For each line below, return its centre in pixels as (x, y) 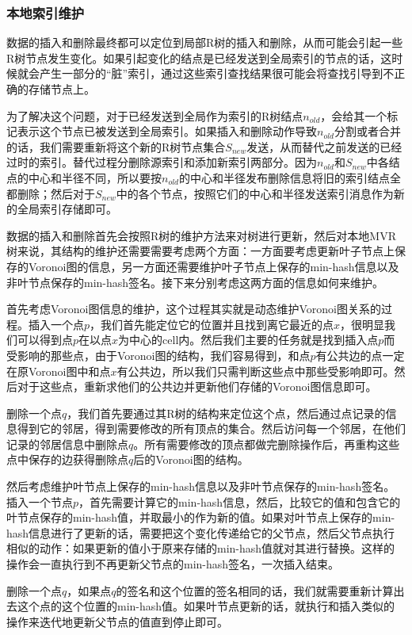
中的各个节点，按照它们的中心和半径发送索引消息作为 (255, 193)
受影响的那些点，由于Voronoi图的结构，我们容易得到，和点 (158, 355)
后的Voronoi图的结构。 (191, 459)
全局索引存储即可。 (67, 209)
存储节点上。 (61, 89)
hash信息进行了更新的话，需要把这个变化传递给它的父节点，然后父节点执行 (201, 532)
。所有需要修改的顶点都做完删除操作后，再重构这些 (267, 444)
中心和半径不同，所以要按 (95, 177)
